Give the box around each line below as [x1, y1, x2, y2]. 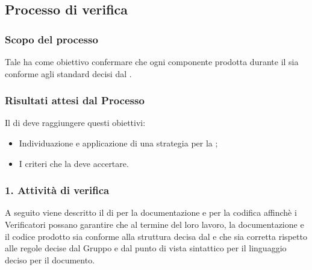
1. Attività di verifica [5, 183, 110, 198]
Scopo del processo [5, 31, 98, 46]
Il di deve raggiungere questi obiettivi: [5, 116, 146, 129]
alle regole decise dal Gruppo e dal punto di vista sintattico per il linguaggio [5, 242, 287, 254]
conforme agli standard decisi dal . [5, 67, 132, 80]
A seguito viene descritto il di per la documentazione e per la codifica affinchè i [5, 206, 297, 219]
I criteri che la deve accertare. [19, 157, 129, 169]
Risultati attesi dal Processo [5, 93, 145, 108]
